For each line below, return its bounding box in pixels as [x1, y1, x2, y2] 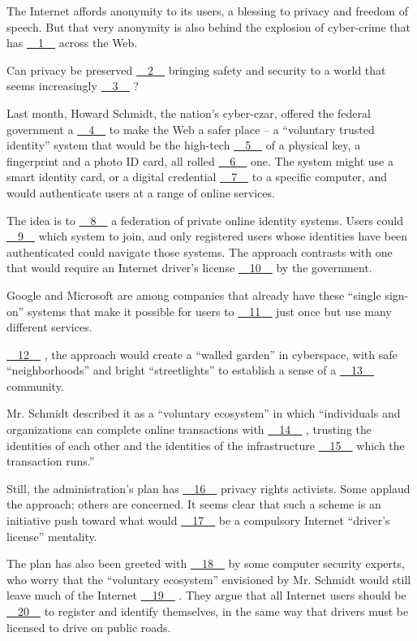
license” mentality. [6, 527, 97, 544]
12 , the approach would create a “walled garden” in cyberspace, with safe [17, 345, 398, 362]
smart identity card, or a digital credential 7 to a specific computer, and [6, 168, 387, 185]
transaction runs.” [6, 453, 95, 470]
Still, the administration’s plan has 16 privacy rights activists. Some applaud [6, 479, 411, 496]
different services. [6, 318, 92, 336]
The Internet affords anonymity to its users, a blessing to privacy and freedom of [6, 2, 408, 19]
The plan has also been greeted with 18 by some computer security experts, [6, 555, 405, 572]
